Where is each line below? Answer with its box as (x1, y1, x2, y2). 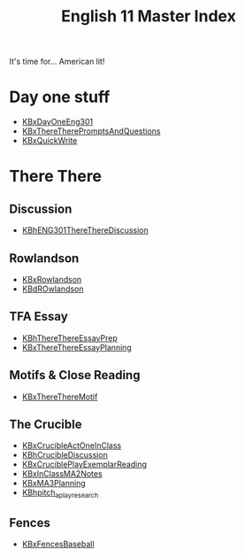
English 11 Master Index (61, 6, 236, 27)
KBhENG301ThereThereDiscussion (21, 225, 149, 236)
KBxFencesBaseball (21, 538, 95, 549)
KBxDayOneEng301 (21, 117, 94, 128)
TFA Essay (9, 309, 68, 324)
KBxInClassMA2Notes (21, 468, 103, 479)
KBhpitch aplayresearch (21, 487, 99, 500)
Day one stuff (9, 87, 111, 107)
